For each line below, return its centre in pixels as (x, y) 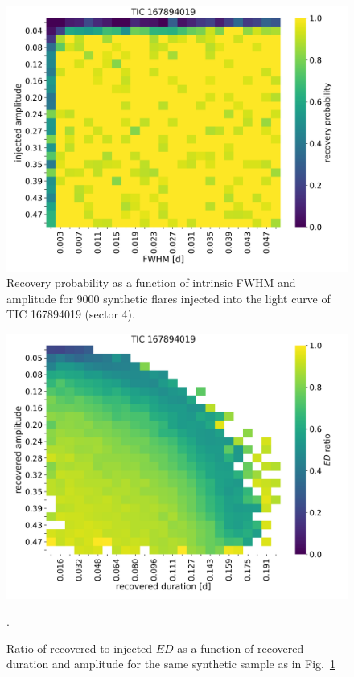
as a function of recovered (241, 648)
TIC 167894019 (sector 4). (71, 314)
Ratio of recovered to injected (80, 648)
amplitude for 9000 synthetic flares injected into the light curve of (169, 298)
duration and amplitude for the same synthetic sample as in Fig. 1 (171, 664)
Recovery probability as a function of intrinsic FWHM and (151, 283)
